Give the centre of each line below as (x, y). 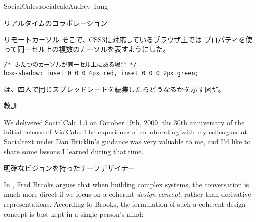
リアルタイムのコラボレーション (56, 22)
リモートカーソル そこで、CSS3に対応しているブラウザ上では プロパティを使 (128, 39)
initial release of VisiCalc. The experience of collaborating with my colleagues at (126, 132)
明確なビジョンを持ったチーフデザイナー (69, 168)
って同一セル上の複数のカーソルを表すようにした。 (87, 49)
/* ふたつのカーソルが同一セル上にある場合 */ (70, 65)
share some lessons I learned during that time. (74, 151)
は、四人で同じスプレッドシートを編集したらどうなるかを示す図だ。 (115, 89)
